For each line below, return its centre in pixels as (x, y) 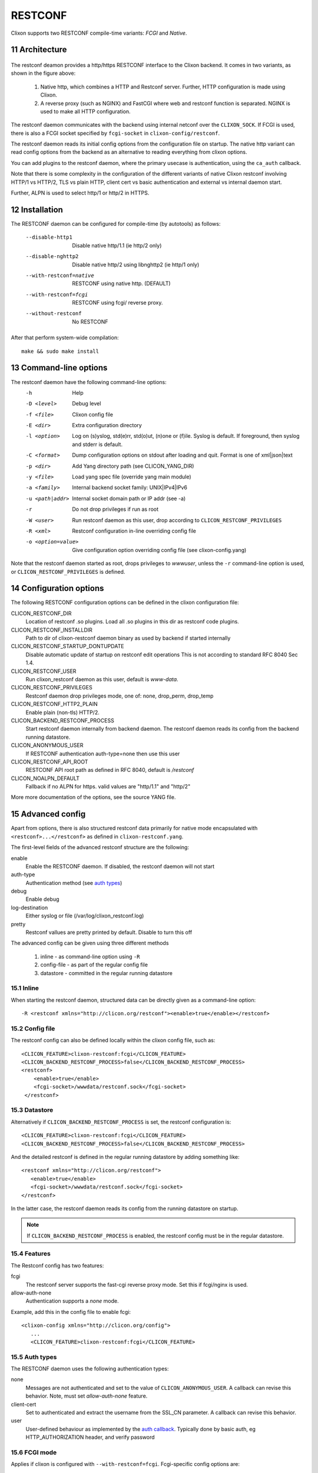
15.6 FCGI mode (34, 1452)
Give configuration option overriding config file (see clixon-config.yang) (159, 550)
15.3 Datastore (32, 1110)
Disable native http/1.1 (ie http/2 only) (117, 245)
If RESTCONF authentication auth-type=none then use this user (103, 754)
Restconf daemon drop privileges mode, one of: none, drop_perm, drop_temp (120, 696)
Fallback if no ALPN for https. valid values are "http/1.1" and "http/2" (108, 787)
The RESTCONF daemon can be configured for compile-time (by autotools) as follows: (116, 223)
